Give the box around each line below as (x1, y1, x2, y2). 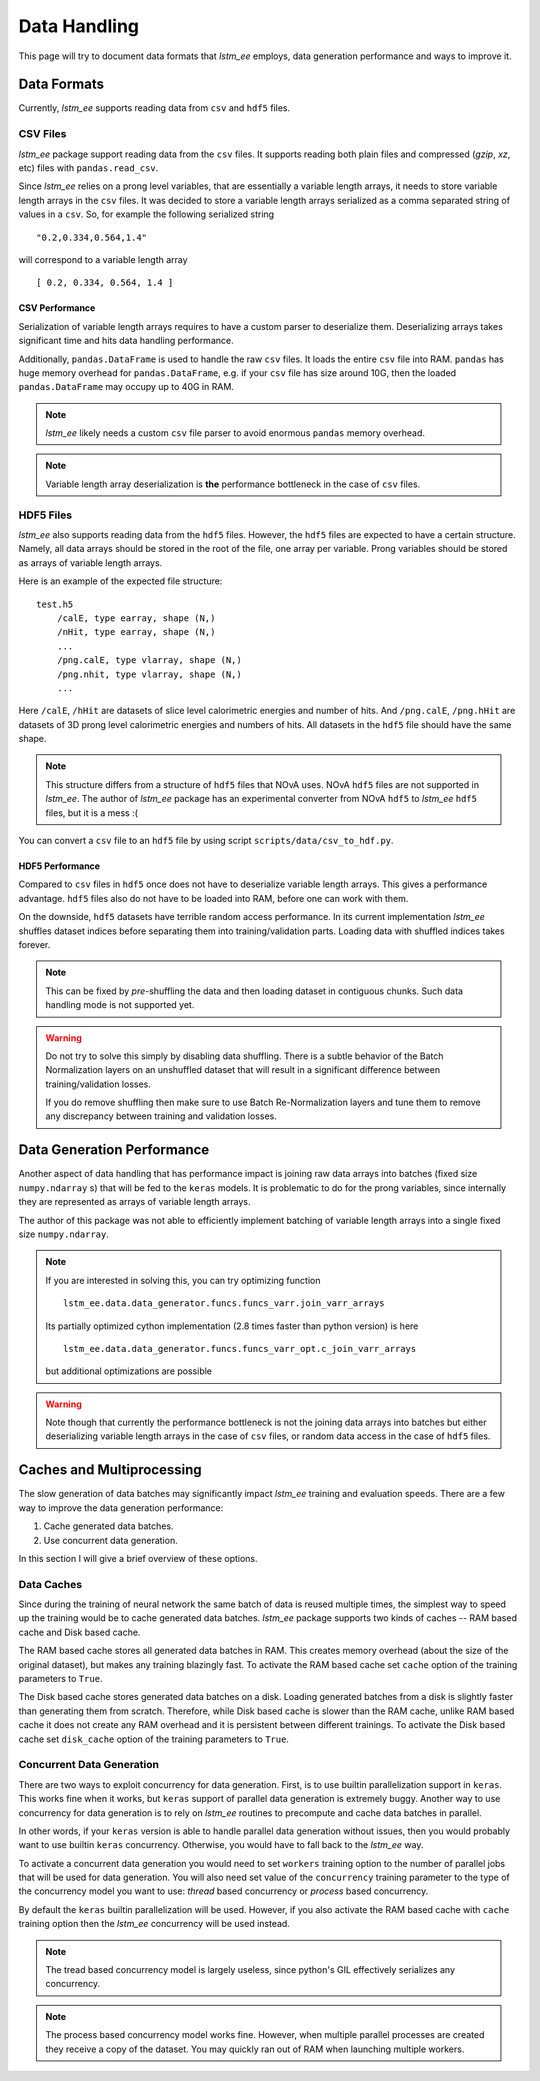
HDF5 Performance (18, 860, 100, 872)
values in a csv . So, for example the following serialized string (18, 208, 275, 220)
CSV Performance (18, 302, 96, 314)
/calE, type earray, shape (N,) (56, 612, 216, 624)
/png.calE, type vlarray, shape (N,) (56, 655, 242, 666)
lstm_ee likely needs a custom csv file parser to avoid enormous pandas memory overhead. (45, 427, 425, 439)
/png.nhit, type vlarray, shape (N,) (56, 668, 242, 680)
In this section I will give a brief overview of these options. (18, 1552, 259, 1564)
